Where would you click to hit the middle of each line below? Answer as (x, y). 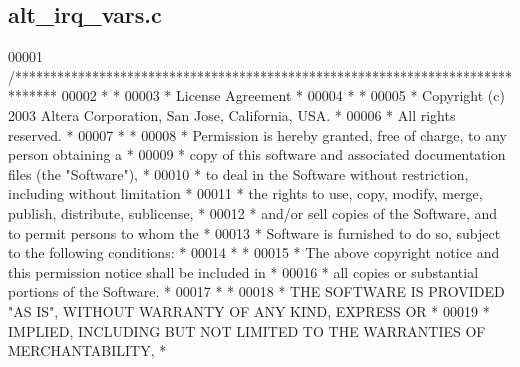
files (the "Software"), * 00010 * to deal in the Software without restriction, (238, 173)
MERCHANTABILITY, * (87, 350)
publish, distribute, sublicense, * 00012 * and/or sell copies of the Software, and (253, 212)
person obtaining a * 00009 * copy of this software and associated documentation (257, 154)
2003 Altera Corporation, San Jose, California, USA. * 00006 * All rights (232, 114)
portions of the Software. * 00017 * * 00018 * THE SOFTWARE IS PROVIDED (256, 291)
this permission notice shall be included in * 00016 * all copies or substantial (243, 271)
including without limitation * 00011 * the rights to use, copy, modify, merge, (245, 193)
